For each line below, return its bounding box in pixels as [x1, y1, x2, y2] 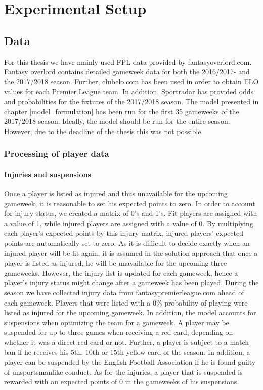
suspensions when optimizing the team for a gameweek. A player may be [4, 317, 229, 327]
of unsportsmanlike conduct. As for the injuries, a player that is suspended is [4, 366, 243, 377]
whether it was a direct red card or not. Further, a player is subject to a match [4, 336, 249, 347]
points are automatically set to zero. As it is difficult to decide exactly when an [4, 237, 250, 248]
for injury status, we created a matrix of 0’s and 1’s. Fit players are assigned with [4, 208, 257, 219]
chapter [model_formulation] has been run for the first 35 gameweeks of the [4, 106, 239, 116]
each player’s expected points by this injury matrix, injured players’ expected [4, 228, 244, 238]
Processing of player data [4, 147, 109, 160]
